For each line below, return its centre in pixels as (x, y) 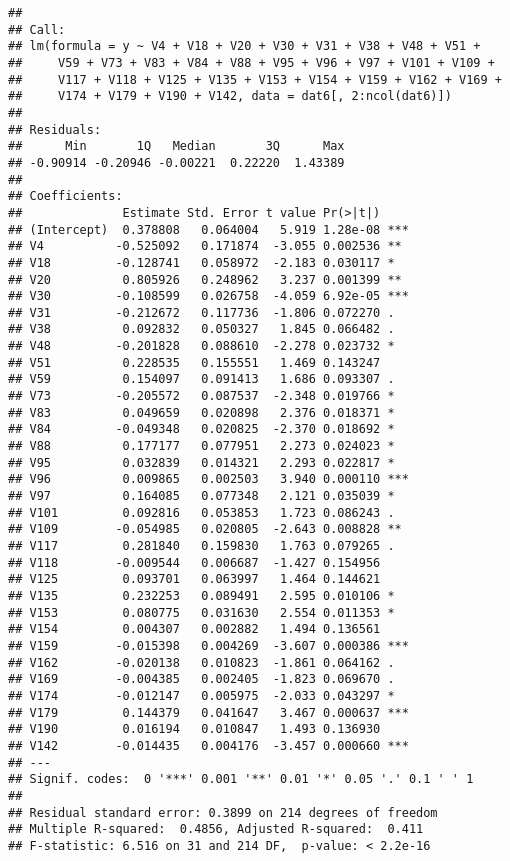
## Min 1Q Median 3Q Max (176, 146)
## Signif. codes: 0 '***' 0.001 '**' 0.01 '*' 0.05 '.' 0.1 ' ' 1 (241, 779)
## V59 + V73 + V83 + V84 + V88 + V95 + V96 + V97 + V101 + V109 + (251, 62)
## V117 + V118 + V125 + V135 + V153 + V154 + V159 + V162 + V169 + (255, 79)
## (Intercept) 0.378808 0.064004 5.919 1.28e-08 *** (208, 229)
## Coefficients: (65, 196)
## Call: (37, 29)
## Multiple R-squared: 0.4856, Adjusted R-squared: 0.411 (216, 829)
